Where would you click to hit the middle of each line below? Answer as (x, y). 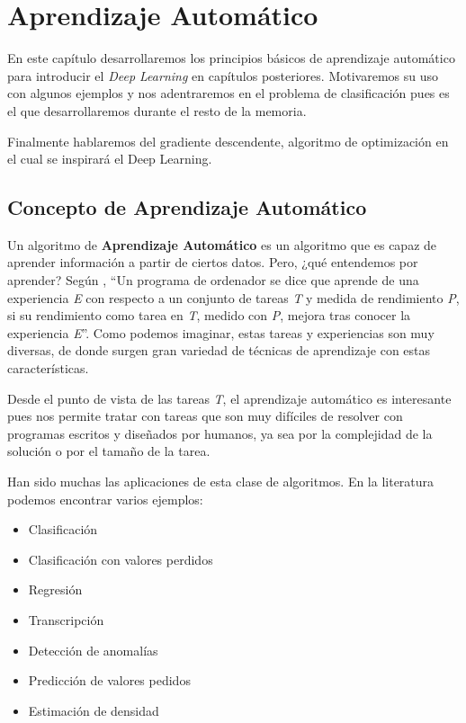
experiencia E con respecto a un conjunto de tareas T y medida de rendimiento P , (233, 297)
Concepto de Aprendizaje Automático (187, 207)
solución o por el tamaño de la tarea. (109, 451)
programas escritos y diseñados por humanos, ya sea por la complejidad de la (220, 433)
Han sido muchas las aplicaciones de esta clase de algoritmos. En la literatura (221, 482)
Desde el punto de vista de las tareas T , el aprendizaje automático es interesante (229, 398)
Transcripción (66, 619)
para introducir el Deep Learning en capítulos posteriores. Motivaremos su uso (223, 75)
